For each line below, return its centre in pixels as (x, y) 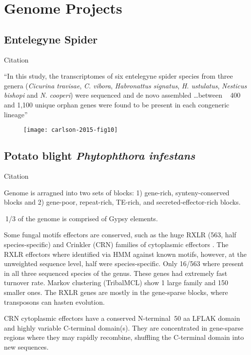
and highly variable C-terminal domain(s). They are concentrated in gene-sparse (124, 327)
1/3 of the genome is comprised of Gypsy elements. (82, 218)
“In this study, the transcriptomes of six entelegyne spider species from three (118, 76)
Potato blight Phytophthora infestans (100, 156)
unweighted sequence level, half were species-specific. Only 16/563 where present (124, 263)
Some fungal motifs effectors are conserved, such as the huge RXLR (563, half (120, 235)
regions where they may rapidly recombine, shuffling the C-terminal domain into (124, 337)
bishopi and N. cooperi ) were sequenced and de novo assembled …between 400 (122, 95)
